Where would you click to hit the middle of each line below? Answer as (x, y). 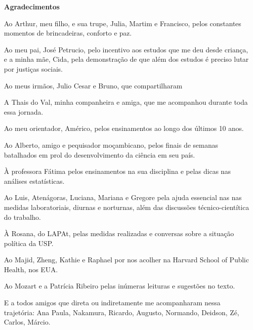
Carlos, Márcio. (27, 322)
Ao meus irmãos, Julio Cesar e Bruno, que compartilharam (93, 85)
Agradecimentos (32, 6)
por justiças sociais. (33, 68)
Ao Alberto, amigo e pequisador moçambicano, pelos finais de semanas (111, 144)
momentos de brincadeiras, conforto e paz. (68, 33)
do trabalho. (22, 217)
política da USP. (29, 243)
